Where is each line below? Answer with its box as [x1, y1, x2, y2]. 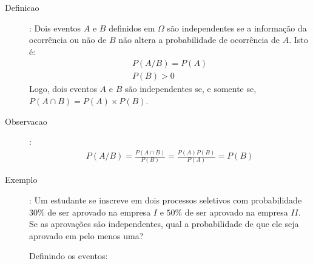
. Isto [289, 33, 308, 46]
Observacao [5, 114, 47, 127]
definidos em [109, 21, 155, 34]
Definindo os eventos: [29, 249, 108, 262]
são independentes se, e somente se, [124, 82, 257, 95]
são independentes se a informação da [167, 21, 307, 34]
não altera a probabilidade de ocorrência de [118, 33, 280, 46]
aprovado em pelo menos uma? [29, 229, 144, 242]
